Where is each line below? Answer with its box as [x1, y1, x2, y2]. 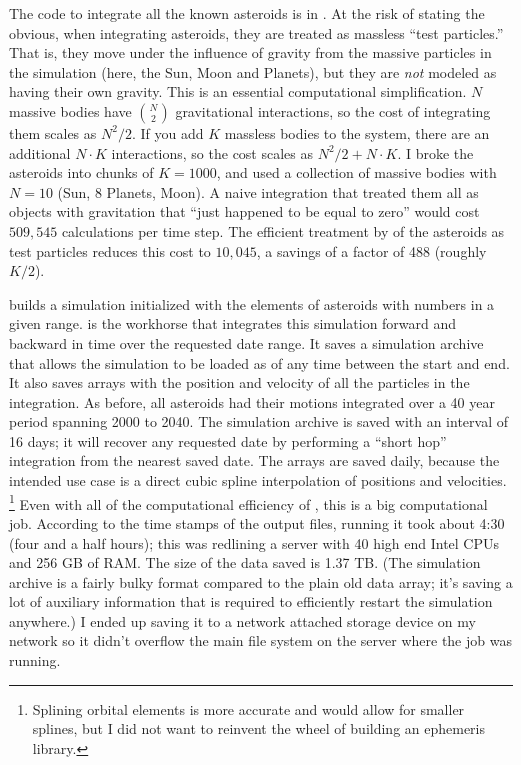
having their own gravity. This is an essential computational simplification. [9, 81, 467, 102]
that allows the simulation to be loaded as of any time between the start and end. [9, 352, 510, 373]
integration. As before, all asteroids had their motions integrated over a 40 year [9, 391, 495, 412]
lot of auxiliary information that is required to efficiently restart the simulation [9, 591, 493, 612]
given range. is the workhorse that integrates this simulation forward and [9, 313, 457, 334]
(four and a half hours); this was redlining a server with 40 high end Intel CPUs [9, 532, 500, 553]
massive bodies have [9, 100, 132, 121]
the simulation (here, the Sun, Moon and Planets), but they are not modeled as [9, 61, 497, 82]
